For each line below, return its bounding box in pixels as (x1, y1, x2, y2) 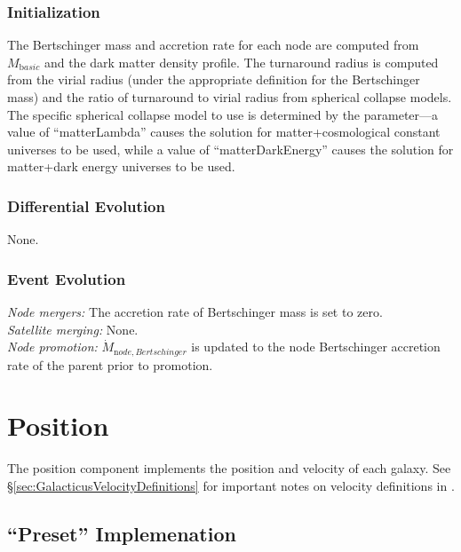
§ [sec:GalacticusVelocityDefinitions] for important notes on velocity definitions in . (7, 476, 455, 494)
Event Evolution (7, 267, 126, 289)
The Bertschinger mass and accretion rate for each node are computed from (7, 35, 419, 54)
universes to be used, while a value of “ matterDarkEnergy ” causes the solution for (7, 139, 454, 158)
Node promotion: (7, 337, 98, 356)
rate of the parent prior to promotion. (7, 355, 213, 374)
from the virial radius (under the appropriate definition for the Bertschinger (7, 70, 420, 89)
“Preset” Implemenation (7, 519, 236, 547)
